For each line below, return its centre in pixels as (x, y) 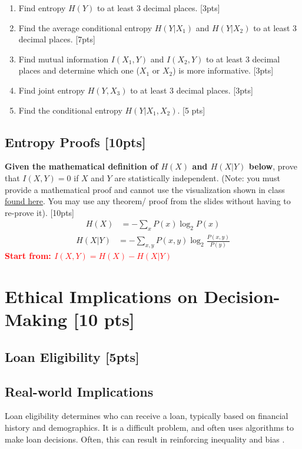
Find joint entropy (52, 90)
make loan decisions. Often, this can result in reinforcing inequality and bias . (145, 439)
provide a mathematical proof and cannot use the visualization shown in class (145, 189)
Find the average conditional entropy (85, 27)
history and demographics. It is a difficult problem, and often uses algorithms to (150, 428)
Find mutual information (64, 59)
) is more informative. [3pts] (223, 70)
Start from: (28, 256)
